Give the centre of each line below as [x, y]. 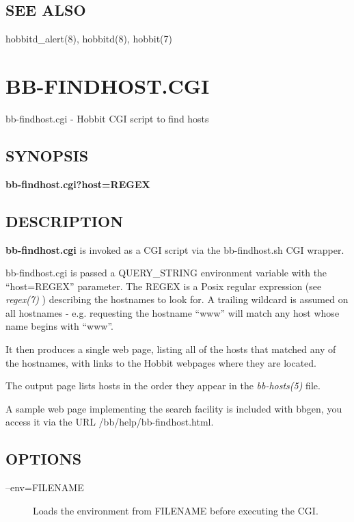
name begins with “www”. [59, 326]
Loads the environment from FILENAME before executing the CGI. [176, 510]
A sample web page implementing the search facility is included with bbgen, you [174, 408]
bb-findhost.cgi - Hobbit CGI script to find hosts [107, 118]
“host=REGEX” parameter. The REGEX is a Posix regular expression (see [164, 286]
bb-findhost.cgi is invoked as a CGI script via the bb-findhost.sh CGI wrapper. [175, 249]
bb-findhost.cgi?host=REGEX [78, 184]
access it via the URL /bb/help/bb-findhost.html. [110, 422]
